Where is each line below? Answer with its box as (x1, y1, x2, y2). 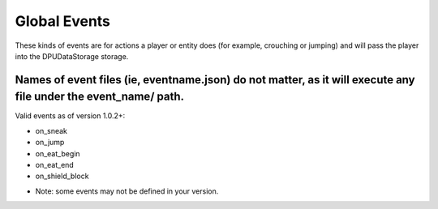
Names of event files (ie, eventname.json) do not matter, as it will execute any (15, 73, 415, 87)
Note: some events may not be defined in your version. (35, 186, 219, 196)
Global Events (15, 12, 111, 30)
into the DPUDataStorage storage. (15, 51, 129, 61)
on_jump (35, 138, 65, 147)
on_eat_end (35, 160, 75, 169)
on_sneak (35, 126, 68, 135)
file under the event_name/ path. (15, 90, 184, 104)
